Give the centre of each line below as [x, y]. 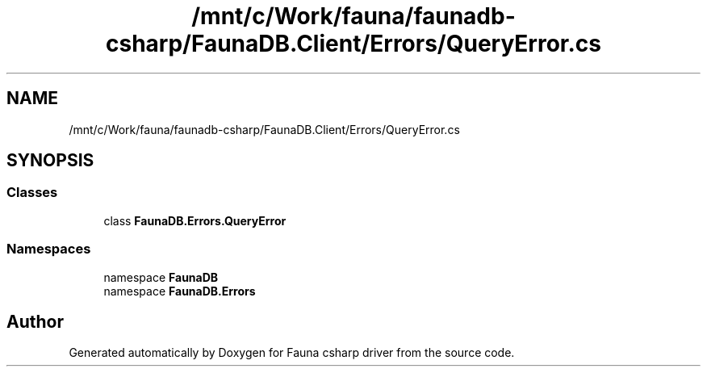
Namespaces [49, 249]
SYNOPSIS [50, 161]
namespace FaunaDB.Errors [180, 291]
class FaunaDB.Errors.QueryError [195, 220]
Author [35, 321]
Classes [32, 193]
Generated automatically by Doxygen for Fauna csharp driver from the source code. [292, 353]
